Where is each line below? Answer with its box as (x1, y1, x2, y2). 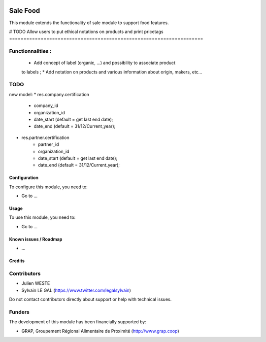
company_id (33, 103, 59, 108)
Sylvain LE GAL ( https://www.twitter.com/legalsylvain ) (21, 287, 132, 293)
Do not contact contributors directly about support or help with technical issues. (9, 296, 172, 303)
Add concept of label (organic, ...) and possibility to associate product (33, 60, 176, 66)
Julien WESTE (21, 280, 50, 286)
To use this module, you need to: (9, 214, 76, 220)
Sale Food (9, 6, 40, 15)
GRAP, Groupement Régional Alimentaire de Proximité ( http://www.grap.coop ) (21, 328, 179, 334)
